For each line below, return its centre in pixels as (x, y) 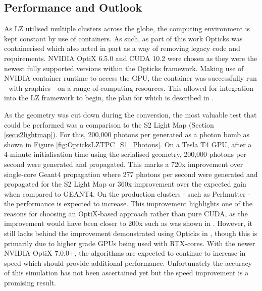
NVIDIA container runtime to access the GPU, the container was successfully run (130, 78)
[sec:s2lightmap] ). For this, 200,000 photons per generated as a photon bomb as (127, 134)
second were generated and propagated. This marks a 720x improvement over (124, 164)
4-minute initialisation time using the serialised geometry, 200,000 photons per (125, 154)
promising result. (30, 283)
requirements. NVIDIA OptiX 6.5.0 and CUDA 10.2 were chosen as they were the (131, 58)
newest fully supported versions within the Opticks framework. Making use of (124, 68)
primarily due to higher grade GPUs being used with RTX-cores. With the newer (130, 243)
